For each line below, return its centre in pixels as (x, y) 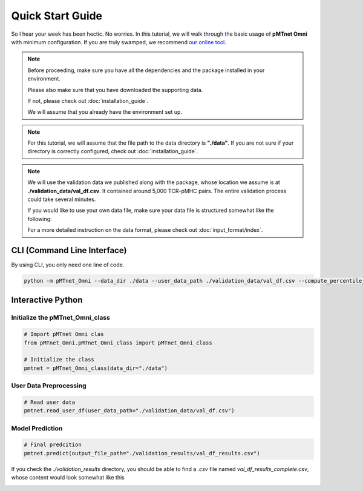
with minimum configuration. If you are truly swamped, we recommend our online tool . (119, 42)
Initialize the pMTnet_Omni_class (60, 318)
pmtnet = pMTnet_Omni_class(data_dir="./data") (96, 368)
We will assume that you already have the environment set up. (105, 112)
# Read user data (50, 402)
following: (40, 219)
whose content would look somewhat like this (68, 478)
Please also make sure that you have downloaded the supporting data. (115, 90)
